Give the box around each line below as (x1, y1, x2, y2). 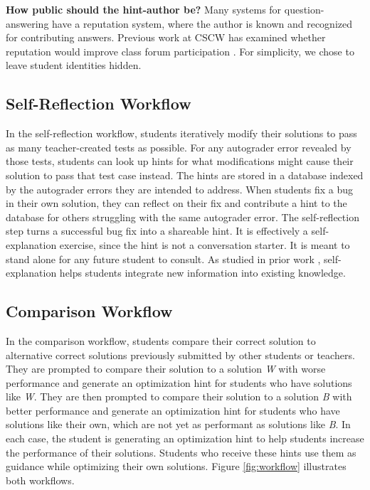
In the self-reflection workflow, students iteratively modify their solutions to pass (6, 126, 357, 141)
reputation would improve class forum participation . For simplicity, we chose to (6, 43, 354, 58)
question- (284, 2, 324, 16)
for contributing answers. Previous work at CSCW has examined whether (6, 30, 326, 45)
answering (6, 16, 49, 31)
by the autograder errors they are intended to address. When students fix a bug (6, 181, 353, 196)
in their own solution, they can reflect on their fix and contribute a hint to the (6, 196, 347, 211)
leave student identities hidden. (6, 58, 142, 73)
